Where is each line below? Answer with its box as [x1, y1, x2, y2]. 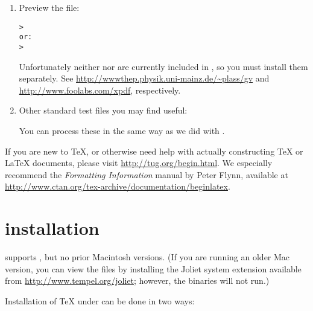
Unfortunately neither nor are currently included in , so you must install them [19, 60, 308, 72]
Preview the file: [19, 1, 80, 13]
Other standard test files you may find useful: [19, 104, 188, 117]
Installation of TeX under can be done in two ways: [5, 294, 195, 307]
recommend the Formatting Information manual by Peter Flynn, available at [5, 168, 288, 181]
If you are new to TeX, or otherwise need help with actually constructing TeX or [5, 144, 303, 157]
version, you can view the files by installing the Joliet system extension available [5, 262, 302, 275]
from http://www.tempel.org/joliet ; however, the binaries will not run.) [5, 274, 270, 287]
